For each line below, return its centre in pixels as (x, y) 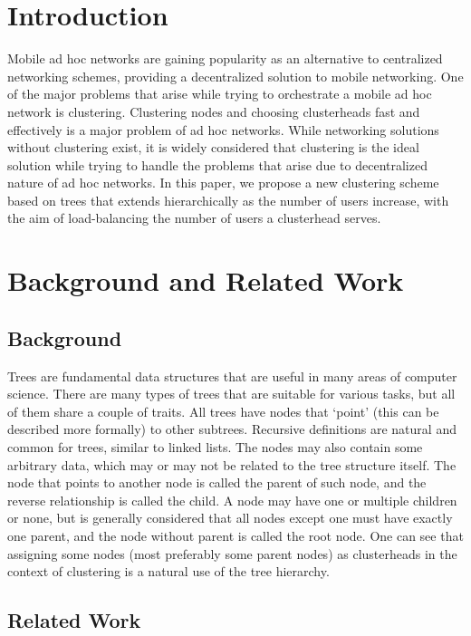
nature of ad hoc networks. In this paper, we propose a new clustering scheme (223, 183)
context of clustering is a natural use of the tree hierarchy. (168, 571)
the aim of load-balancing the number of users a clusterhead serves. (194, 218)
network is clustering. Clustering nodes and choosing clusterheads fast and (214, 111)
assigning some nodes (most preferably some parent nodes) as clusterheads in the (232, 553)
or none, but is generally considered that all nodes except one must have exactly (230, 518)
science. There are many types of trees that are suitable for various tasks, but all (231, 394)
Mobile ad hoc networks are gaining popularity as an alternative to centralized (225, 58)
